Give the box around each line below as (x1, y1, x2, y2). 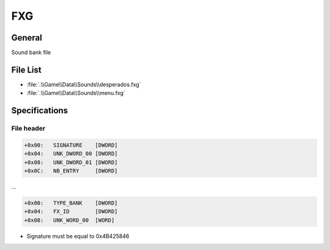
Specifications (11, 105, 68, 116)
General (11, 32, 43, 43)
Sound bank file (11, 49, 51, 56)
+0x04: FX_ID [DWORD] (24, 208, 119, 215)
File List (11, 64, 42, 75)
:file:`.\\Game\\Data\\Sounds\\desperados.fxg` (26, 80, 141, 88)
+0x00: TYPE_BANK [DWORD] (24, 200, 119, 206)
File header (11, 124, 46, 133)
